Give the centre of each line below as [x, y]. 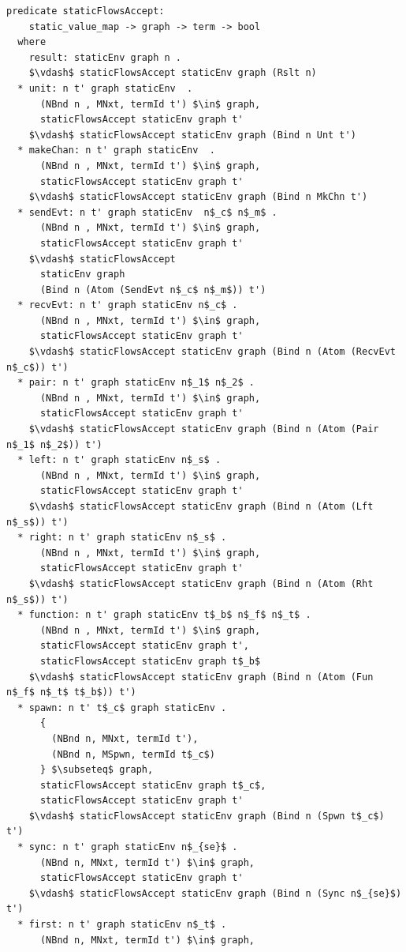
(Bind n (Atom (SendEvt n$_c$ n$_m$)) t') [153, 290]
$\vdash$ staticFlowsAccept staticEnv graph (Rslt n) [173, 73]
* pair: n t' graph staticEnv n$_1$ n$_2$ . [136, 383]
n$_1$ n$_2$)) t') [54, 444]
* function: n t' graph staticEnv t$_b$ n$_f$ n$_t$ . [164, 615]
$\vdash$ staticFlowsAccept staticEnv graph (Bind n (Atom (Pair [204, 429]
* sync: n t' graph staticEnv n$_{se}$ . [128, 847]
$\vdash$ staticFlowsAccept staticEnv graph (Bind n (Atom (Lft [201, 506]
